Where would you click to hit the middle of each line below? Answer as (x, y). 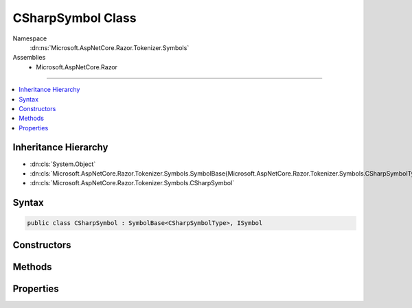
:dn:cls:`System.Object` (63, 164)
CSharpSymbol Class (75, 18)
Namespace (30, 38)
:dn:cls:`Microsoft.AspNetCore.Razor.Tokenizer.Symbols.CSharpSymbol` (132, 183)
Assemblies (29, 58)
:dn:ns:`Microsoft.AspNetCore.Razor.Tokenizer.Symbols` (110, 47)
